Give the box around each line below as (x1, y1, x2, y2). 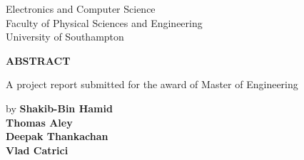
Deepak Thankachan (6, 129, 108, 144)
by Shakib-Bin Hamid (6, 100, 113, 115)
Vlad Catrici (6, 142, 69, 157)
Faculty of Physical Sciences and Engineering (6, 15, 203, 30)
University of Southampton (6, 29, 124, 44)
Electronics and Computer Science (6, 1, 156, 16)
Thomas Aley (6, 114, 73, 129)
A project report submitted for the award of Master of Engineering (6, 77, 298, 92)
